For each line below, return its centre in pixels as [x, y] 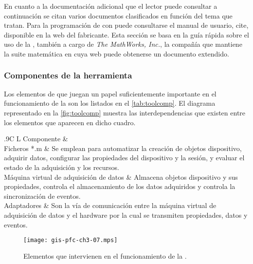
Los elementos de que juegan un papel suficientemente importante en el [110, 93]
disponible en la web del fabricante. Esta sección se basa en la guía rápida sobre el [126, 34]
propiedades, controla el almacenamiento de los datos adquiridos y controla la [120, 186]
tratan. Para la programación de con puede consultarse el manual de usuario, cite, [126, 25]
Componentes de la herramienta [68, 75]
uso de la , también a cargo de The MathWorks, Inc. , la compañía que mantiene [123, 44]
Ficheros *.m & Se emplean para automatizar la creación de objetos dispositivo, [123, 148]
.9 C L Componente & [36, 139]
